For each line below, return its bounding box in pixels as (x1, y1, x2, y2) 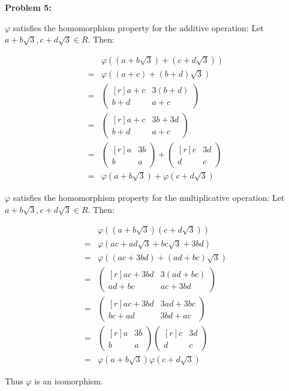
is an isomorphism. (34, 375, 103, 387)
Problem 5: (5, 1, 52, 13)
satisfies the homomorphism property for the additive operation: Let (13, 21, 264, 34)
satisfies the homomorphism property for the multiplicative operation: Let (13, 191, 285, 203)
